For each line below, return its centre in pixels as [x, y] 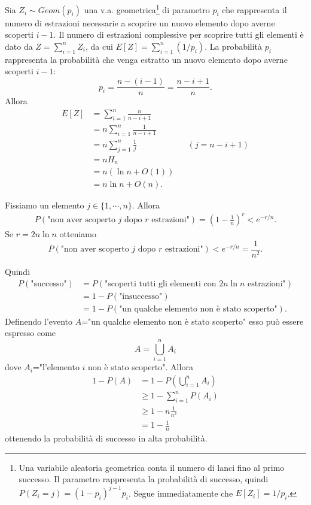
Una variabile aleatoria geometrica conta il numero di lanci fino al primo [152, 467]
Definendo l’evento [39, 321]
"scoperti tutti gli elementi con [161, 284]
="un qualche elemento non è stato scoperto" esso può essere [193, 321]
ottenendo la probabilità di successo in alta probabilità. [106, 438]
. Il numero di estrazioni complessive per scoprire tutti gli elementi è [179, 34]
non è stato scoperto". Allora [141, 367]
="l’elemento [56, 367]
